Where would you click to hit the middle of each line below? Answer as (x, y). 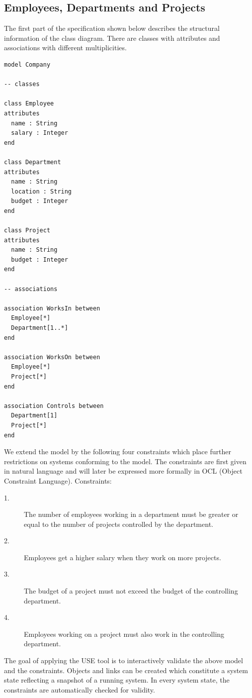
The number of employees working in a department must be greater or (131, 514)
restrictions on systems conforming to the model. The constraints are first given (125, 461)
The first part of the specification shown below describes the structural (112, 28)
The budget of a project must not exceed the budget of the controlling (131, 591)
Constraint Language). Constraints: (58, 480)
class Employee (29, 104)
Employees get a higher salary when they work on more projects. (123, 557)
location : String (42, 191)
